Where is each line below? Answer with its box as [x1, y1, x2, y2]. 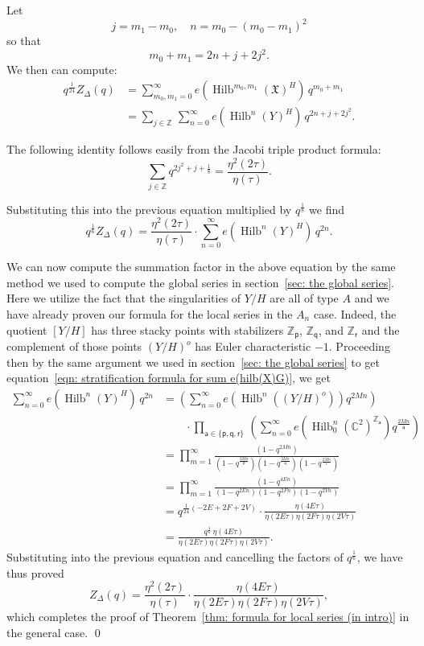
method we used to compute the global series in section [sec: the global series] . [6, 274, 395, 290]
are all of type [270, 290, 339, 307]
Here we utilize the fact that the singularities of [6, 290, 241, 307]
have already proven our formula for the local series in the [6, 306, 293, 323]
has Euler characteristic [195, 338, 311, 355]
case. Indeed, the [313, 306, 397, 323]
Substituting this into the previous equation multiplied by [6, 200, 292, 217]
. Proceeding [328, 338, 390, 355]
